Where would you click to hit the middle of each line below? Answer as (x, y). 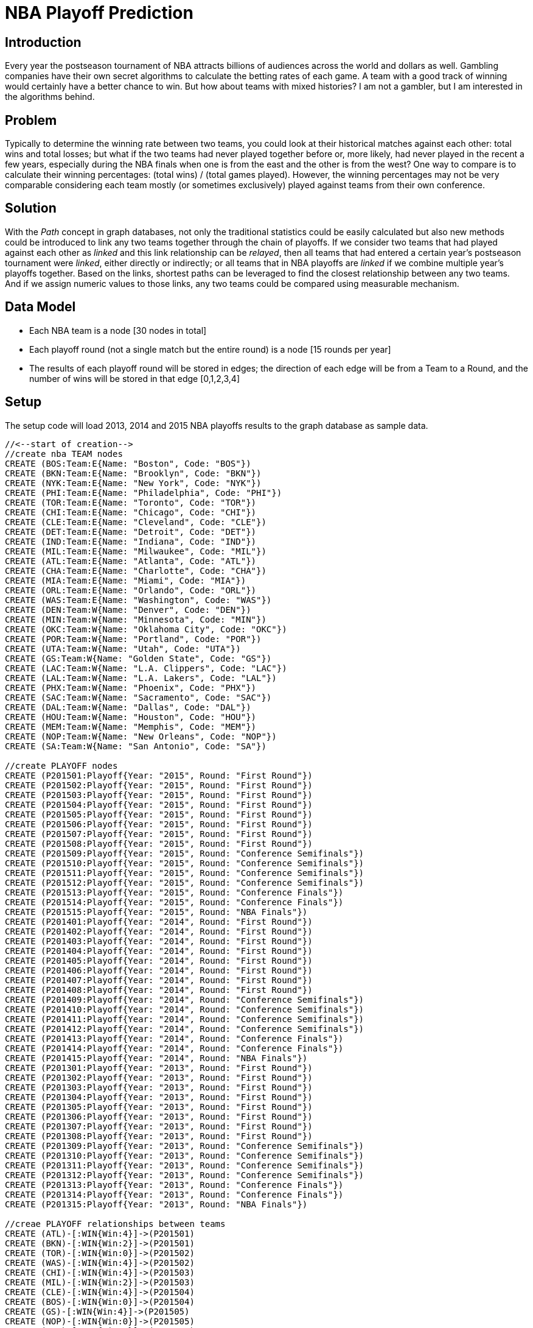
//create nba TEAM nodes (64, 454)
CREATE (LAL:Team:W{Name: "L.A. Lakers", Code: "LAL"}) (141, 678)
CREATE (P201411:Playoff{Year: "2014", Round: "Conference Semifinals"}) (185, 1019)
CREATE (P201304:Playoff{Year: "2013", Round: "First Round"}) (159, 1097)
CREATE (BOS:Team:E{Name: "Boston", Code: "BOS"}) (128, 463)
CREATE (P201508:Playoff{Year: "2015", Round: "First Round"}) (159, 843)
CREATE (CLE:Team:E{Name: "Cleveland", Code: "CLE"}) (136, 522)
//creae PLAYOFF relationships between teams (115, 1224)
